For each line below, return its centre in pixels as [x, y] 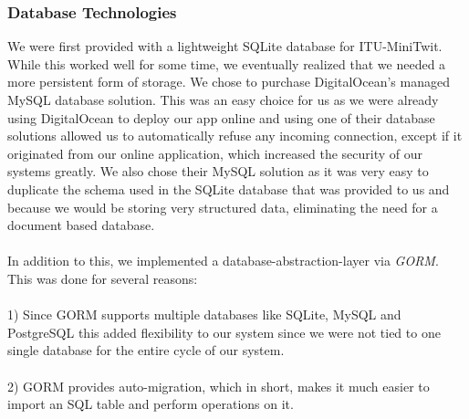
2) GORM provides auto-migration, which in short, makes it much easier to [219, 386]
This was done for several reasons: [103, 278]
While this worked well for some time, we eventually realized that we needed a [227, 63]
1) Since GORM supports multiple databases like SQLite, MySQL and [204, 314]
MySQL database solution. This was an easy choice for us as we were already [223, 100]
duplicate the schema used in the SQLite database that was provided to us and [229, 189]
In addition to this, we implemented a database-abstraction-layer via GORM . [223, 261]
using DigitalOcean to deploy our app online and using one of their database [221, 117]
